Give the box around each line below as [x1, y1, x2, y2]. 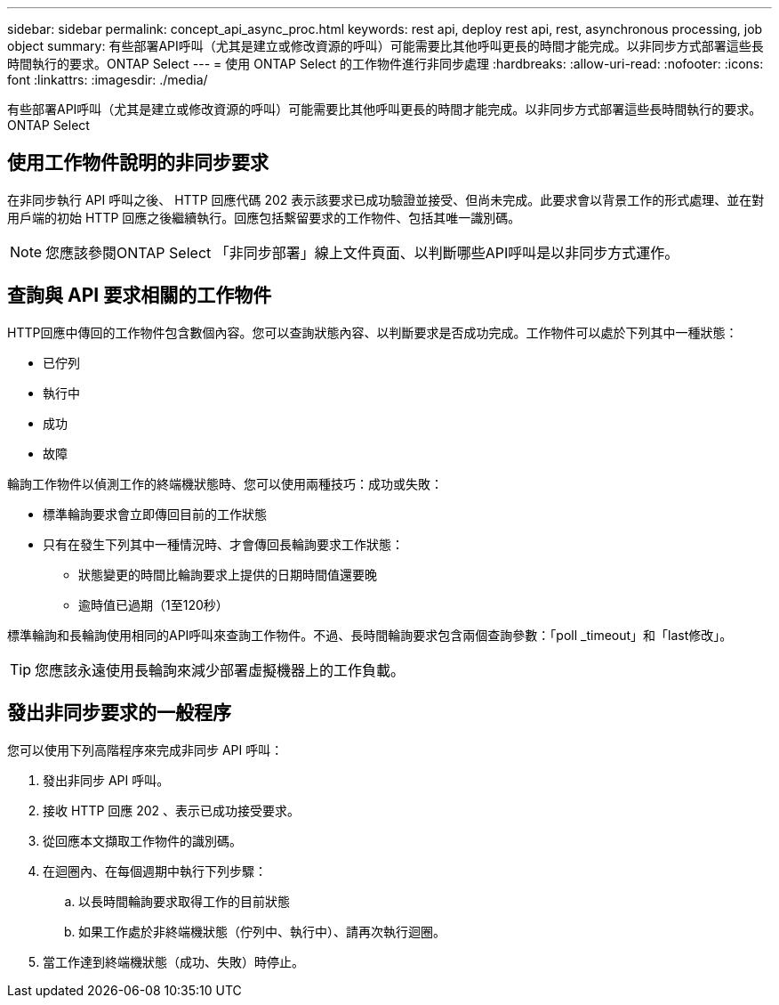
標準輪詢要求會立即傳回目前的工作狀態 [43, 506, 267, 522]
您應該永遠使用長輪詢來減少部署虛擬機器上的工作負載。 [35, 661, 406, 679]
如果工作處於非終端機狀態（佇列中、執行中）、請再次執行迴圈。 [78, 923, 446, 939]
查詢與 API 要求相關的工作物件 [7, 284, 272, 307]
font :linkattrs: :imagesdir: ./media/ [7, 72, 208, 87]
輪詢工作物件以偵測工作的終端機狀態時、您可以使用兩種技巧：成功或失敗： [7, 475, 443, 491]
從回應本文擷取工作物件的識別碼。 [43, 832, 242, 848]
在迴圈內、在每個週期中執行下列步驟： [43, 863, 267, 879]
